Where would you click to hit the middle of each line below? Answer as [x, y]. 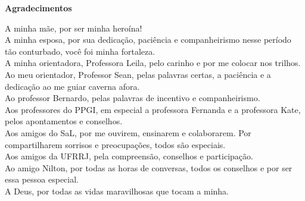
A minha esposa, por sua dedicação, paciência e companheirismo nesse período [148, 40]
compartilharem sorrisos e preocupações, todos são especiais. [115, 144]
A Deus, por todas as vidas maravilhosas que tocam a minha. [117, 191]
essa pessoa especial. [42, 179]
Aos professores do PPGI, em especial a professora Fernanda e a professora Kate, [153, 109]
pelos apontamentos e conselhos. [64, 121]
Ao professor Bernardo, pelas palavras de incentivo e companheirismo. [133, 98]
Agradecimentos [38, 8]
